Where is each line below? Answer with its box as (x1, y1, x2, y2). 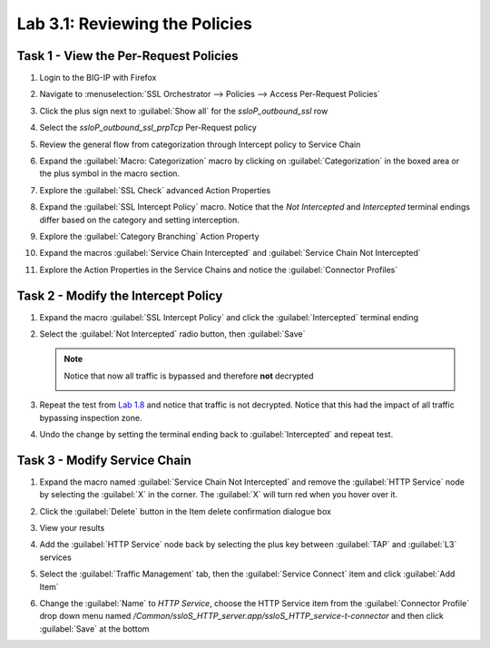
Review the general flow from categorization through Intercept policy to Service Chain (39, 139, 361, 150)
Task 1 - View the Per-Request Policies (16, 48, 239, 64)
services (39, 552, 72, 563)
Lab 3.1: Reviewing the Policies (16, 14, 253, 34)
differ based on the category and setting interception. (39, 214, 240, 225)
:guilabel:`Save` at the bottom (39, 623, 150, 634)
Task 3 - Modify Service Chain (16, 452, 192, 467)
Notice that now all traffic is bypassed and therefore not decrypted (64, 370, 314, 381)
